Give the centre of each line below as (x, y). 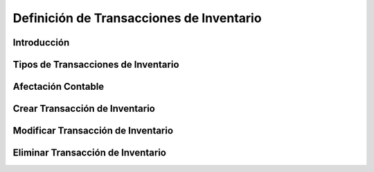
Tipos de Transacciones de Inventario (96, 65)
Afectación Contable (59, 87)
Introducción (41, 42)
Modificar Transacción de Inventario (93, 131)
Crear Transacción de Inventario (84, 109)
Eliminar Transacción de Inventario (89, 153)
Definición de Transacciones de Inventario (137, 18)
